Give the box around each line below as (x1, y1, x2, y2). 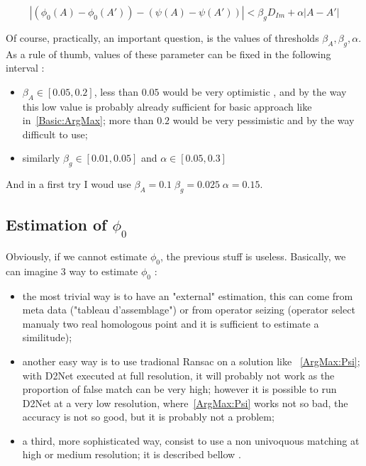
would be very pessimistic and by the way (172, 113, 355, 128)
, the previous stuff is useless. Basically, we (160, 248, 346, 263)
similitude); (22, 330, 72, 345)
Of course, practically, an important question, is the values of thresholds (6, 30, 319, 45)
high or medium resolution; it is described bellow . (22, 447, 241, 462)
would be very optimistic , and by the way (162, 84, 347, 99)
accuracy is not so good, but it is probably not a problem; (22, 409, 274, 424)
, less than (94, 84, 139, 99)
